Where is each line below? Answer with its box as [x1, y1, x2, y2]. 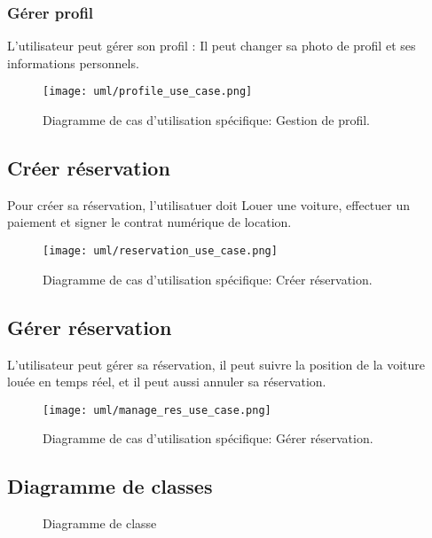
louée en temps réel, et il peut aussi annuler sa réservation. [7, 372, 326, 391]
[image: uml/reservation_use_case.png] [43, 245, 278, 258]
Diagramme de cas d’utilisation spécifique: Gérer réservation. [43, 429, 373, 448]
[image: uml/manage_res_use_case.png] [43, 403, 271, 417]
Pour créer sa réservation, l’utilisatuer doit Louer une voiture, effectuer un [7, 195, 411, 214]
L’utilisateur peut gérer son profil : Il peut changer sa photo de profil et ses [7, 36, 416, 55]
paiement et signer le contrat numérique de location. [7, 213, 292, 231]
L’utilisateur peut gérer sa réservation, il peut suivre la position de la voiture [7, 355, 426, 373]
